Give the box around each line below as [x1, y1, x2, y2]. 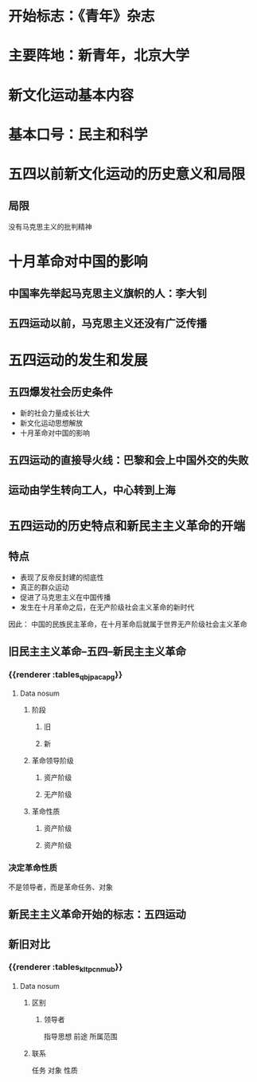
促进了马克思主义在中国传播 [19, 592, 111, 602]
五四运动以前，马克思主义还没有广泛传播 [8, 316, 207, 330]
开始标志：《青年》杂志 [8, 7, 155, 25]
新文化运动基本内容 [8, 86, 134, 104]
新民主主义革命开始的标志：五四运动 [8, 908, 186, 921]
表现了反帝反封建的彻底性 [19, 572, 104, 582]
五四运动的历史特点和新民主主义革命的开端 [8, 519, 245, 534]
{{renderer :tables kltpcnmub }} [8, 962, 123, 974]
